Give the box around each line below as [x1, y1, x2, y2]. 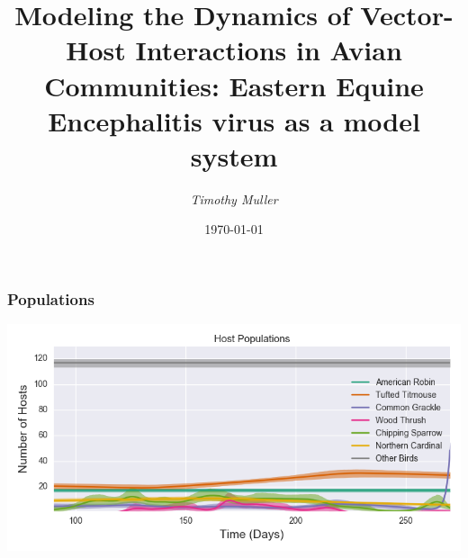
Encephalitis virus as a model [48, 102, 420, 139]
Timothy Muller [190, 189, 278, 208]
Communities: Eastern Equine [44, 67, 424, 103]
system [190, 137, 278, 174]
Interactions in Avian [135, 31, 402, 68]
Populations [7, 288, 94, 310]
